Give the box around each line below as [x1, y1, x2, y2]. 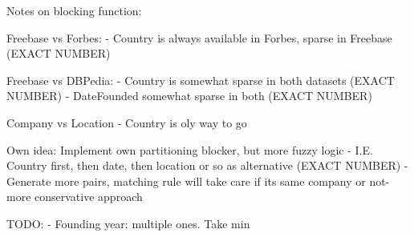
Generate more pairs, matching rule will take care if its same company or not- [6, 172, 390, 189]
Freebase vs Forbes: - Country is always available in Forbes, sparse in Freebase [6, 29, 392, 46]
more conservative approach [6, 188, 143, 205]
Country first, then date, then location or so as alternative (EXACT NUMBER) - [6, 157, 408, 174]
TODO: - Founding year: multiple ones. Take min [6, 215, 250, 231]
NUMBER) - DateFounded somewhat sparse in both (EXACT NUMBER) [6, 87, 372, 104]
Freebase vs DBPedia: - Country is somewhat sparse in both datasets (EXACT [6, 71, 395, 88]
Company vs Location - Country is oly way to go [6, 114, 247, 131]
